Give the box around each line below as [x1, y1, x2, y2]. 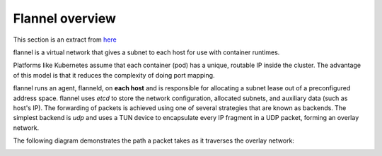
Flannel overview [13, 11, 116, 26]
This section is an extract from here [13, 35, 117, 44]
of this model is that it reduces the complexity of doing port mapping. [13, 71, 215, 79]
